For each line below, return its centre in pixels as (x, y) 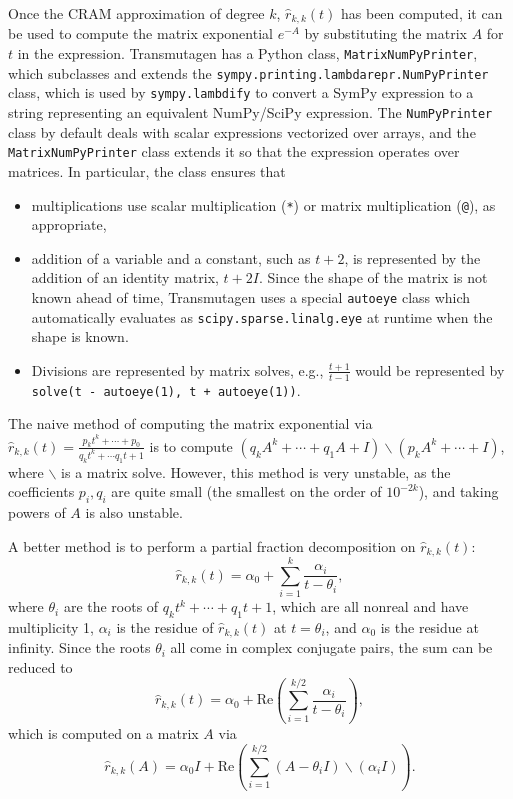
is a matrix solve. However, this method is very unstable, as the (256, 471)
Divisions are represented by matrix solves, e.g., (177, 369)
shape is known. (80, 336)
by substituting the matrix (385, 33)
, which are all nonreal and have (370, 606)
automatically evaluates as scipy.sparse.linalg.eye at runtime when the (262, 316)
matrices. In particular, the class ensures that (147, 170)
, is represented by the (412, 257)
